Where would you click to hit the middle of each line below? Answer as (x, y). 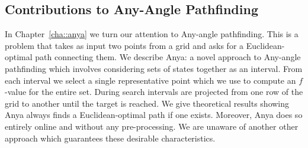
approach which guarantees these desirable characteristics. (110, 138)
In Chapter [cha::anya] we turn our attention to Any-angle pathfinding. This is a (152, 34)
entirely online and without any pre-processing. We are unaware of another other (152, 126)
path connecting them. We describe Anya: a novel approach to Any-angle (168, 57)
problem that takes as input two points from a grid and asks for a (124, 45)
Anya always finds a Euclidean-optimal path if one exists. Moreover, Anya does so (154, 115)
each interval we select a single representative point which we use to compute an (150, 80)
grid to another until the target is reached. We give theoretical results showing (147, 103)
